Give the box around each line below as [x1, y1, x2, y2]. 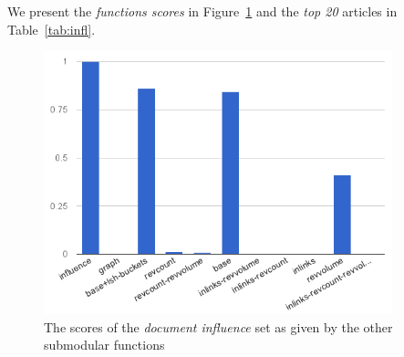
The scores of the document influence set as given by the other [44, 317, 393, 336]
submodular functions [44, 335, 165, 354]
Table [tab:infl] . [7, 19, 96, 38]
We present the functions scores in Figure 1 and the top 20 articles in [7, 2, 398, 20]
